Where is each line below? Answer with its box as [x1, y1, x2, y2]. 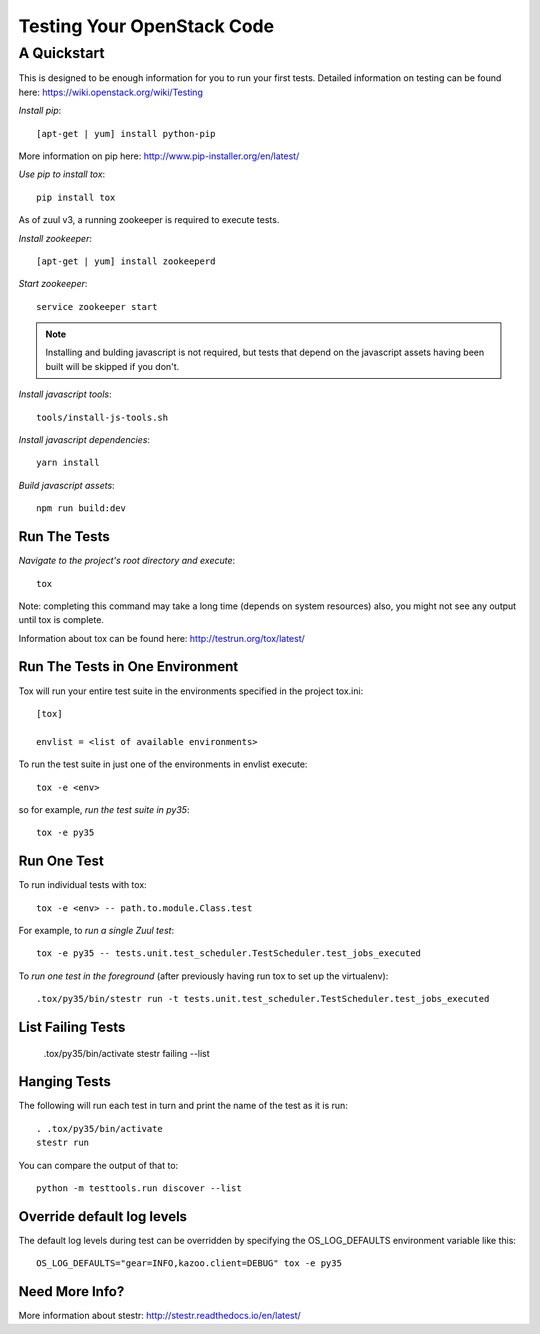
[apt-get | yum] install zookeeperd [36, 255, 216, 267]
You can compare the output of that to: [18, 1159, 179, 1171]
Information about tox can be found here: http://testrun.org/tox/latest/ [18, 632, 305, 644]
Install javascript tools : [18, 388, 112, 400]
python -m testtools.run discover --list [36, 1183, 242, 1194]
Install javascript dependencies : [18, 434, 150, 446]
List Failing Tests [18, 1018, 126, 1035]
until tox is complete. [18, 614, 105, 626]
